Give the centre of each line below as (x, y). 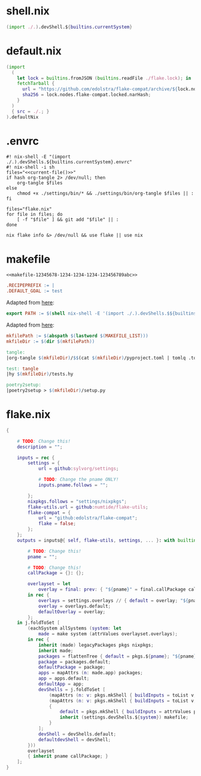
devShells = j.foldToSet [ (72, 689)
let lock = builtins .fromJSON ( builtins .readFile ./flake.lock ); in (104, 78)
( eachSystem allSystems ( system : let (74, 629)
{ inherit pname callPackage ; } (68, 756)
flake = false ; (57, 524)
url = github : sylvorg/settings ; (78, 469)
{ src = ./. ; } (31, 111)
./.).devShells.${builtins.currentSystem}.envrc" (69, 162)
